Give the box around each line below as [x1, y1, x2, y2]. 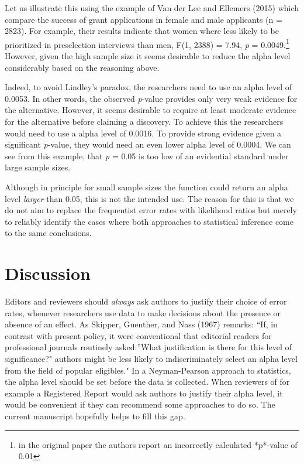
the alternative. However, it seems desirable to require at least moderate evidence [5, 104, 296, 116]
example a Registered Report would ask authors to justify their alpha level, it [5, 387, 283, 399]
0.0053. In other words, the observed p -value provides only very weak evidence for [5, 92, 298, 104]
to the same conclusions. [5, 227, 92, 239]
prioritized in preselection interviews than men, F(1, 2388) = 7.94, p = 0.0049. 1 [5, 36, 289, 50]
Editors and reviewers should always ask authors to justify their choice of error [5, 295, 287, 307]
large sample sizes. [5, 161, 71, 173]
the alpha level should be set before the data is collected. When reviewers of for [5, 375, 290, 388]
